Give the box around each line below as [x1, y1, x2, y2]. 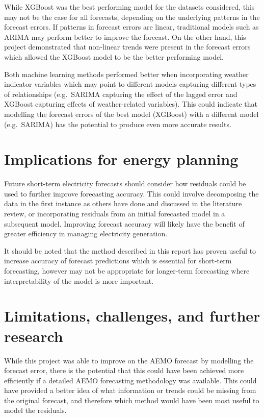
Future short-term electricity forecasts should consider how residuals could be [4, 178, 246, 189]
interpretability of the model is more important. [4, 275, 154, 286]
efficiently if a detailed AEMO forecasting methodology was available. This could [4, 375, 257, 385]
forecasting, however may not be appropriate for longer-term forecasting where [4, 265, 250, 276]
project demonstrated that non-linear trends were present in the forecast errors [4, 41, 251, 52]
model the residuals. [4, 405, 67, 415]
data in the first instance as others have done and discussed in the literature [4, 198, 242, 209]
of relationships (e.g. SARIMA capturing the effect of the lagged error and [4, 88, 237, 99]
